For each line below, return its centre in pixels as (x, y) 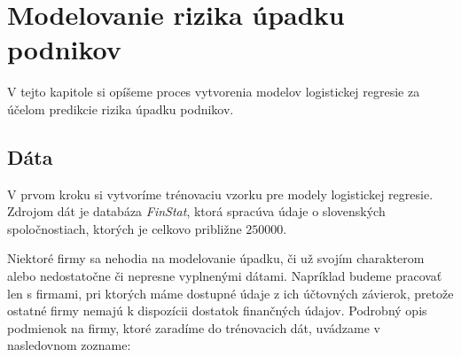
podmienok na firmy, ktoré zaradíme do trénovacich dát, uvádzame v (194, 327)
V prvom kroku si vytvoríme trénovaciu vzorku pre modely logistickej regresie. (220, 194)
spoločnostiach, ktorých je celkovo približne (125, 228)
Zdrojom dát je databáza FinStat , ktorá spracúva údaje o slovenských (196, 211)
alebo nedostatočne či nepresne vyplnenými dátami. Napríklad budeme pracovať (225, 276)
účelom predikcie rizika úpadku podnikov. (121, 109)
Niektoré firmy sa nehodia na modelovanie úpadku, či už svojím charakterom (216, 258)
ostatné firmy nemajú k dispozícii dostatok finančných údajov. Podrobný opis (217, 310)
